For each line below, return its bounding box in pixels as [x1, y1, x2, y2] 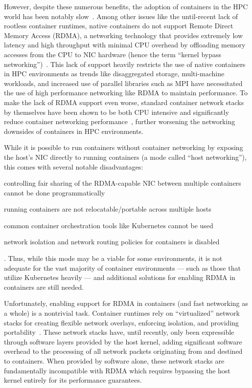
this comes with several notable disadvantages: [4, 161, 143, 172]
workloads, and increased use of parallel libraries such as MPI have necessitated [4, 78, 243, 88]
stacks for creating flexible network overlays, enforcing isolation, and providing [4, 317, 239, 327]
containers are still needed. [4, 281, 84, 292]
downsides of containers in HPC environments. [4, 126, 143, 136]
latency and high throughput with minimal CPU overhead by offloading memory [4, 40, 246, 50]
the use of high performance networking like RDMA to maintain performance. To [4, 87, 248, 98]
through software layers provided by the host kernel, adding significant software [4, 336, 242, 346]
